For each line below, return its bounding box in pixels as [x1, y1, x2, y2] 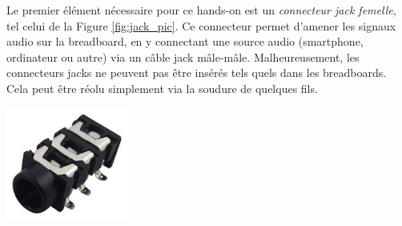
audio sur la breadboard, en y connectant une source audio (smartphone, [6, 33, 364, 50]
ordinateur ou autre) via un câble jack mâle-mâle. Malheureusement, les [6, 48, 360, 65]
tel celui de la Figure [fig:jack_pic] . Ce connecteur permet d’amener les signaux [6, 17, 396, 34]
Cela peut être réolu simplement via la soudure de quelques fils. [6, 79, 318, 96]
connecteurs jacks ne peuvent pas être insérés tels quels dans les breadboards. [6, 64, 387, 81]
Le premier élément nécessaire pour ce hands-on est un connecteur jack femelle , [6, 2, 396, 18]
